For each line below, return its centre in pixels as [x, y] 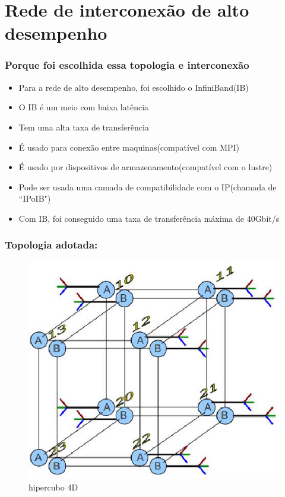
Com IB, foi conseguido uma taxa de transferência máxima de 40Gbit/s [149, 218]
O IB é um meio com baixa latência [84, 107]
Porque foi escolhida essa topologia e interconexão [127, 65]
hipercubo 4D [53, 487]
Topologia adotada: [51, 245]
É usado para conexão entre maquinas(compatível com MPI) [129, 147]
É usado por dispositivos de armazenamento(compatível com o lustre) [145, 167]
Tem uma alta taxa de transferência [84, 127]
